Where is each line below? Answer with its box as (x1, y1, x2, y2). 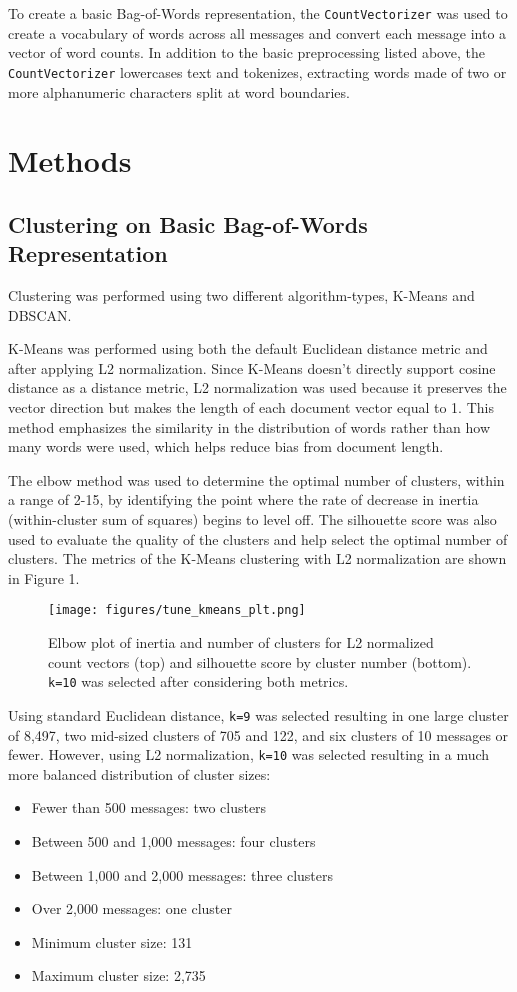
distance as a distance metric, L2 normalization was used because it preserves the (8, 377, 507, 398)
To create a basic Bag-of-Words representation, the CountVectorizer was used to (8, 3, 508, 23)
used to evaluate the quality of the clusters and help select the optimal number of (8, 528, 508, 549)
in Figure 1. (8, 567, 80, 588)
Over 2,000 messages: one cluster (31, 898, 233, 919)
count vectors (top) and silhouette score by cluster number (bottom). (48, 651, 472, 672)
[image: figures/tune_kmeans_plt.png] (48, 603, 306, 618)
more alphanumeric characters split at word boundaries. (8, 81, 350, 102)
